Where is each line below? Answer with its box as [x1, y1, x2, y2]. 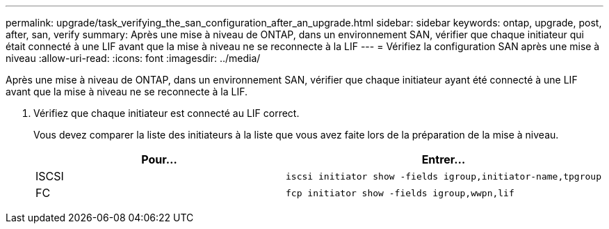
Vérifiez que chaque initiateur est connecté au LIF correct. [33, 107, 300, 119]
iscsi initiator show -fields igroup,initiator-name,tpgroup [286, 171, 601, 182]
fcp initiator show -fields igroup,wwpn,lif [286, 187, 514, 198]
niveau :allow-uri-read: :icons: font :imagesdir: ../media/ [6, 52, 261, 64]
